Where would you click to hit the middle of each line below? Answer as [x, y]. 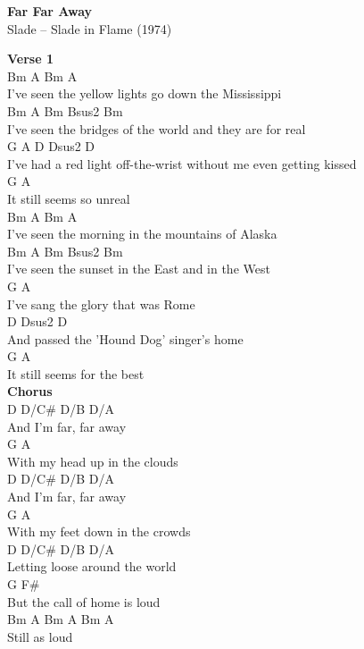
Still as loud [40, 636]
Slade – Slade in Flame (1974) [90, 28]
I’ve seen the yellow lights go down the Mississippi [145, 93]
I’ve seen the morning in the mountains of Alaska [142, 234]
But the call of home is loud [84, 601]
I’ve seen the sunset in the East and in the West [139, 269]
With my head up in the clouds [93, 461]
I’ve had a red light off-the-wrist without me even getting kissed [182, 163]
